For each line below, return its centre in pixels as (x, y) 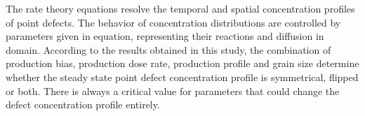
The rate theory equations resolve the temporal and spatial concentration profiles (180, 8)
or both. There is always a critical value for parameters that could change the (173, 90)
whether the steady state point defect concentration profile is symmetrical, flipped (182, 77)
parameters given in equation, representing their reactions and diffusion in (165, 36)
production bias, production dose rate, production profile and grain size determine (182, 63)
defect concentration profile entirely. (83, 104)
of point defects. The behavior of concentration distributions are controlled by (173, 22)
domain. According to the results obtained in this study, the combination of (168, 49)
